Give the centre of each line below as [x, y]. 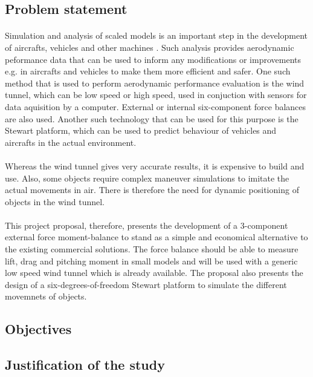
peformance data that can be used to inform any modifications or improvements [153, 59]
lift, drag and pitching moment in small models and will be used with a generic [151, 261]
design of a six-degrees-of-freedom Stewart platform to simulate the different [146, 284]
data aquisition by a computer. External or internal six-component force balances [156, 106]
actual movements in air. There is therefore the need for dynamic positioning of [152, 190]
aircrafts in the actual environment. [71, 142]
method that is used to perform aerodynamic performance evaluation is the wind [155, 83]
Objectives [38, 329]
